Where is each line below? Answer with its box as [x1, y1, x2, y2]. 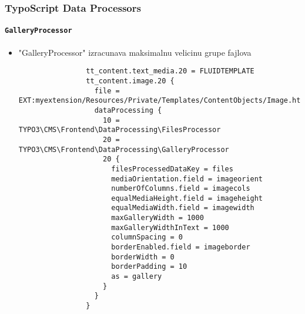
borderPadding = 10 [111, 262, 187, 271]
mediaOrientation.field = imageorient [111, 174, 263, 183]
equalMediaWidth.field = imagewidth [111, 204, 254, 212]
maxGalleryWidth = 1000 [111, 214, 204, 222]
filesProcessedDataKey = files [111, 164, 233, 173]
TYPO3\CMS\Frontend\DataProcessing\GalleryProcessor [18, 145, 229, 154]
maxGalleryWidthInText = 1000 [111, 223, 229, 232]
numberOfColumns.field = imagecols [111, 184, 250, 193]
